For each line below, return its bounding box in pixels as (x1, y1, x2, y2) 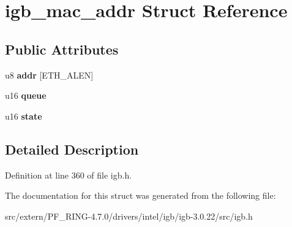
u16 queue (5, 89, 47, 102)
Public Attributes (5, 39, 119, 58)
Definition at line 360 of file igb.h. (5, 168, 132, 181)
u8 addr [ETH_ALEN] (5, 68, 94, 81)
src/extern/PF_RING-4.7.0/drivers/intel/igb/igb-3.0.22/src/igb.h (5, 209, 253, 222)
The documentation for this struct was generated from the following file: (5, 189, 276, 202)
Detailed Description (5, 139, 139, 158)
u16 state (5, 109, 42, 122)
